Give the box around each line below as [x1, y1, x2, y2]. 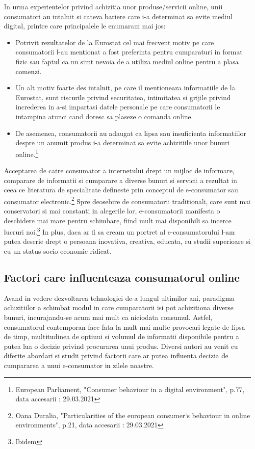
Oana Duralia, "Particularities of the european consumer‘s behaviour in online [15, 410, 250, 420]
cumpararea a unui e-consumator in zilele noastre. [4, 360, 154, 370]
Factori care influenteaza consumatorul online [4, 270, 240, 285]
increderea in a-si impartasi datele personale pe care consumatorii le [15, 102, 220, 112]
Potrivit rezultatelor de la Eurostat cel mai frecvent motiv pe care [15, 37, 214, 47]
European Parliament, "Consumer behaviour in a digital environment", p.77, [15, 384, 245, 394]
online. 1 [15, 147, 39, 159]
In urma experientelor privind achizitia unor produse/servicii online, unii [4, 1, 223, 11]
